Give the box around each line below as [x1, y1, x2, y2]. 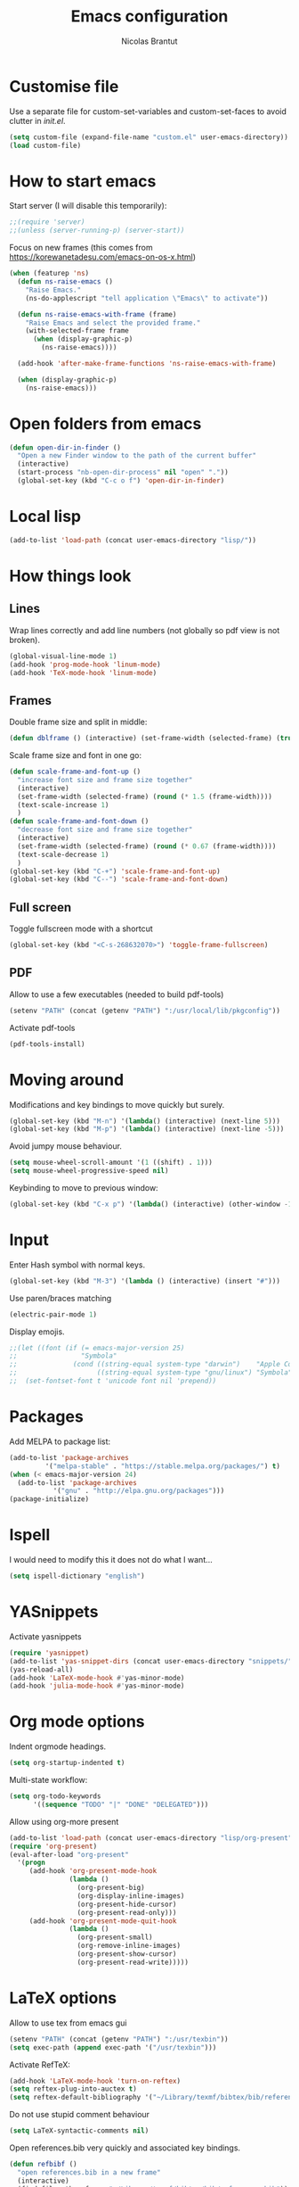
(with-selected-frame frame [25, 326, 129, 335]
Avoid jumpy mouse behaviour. [9, 1141, 123, 1151]
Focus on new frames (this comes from [9, 243, 153, 253]
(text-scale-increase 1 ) [17, 800, 109, 809]
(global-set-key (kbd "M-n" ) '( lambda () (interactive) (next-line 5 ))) [9, 1117, 280, 1126]
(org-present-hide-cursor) [77, 1900, 177, 1909]
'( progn [17, 1858, 46, 1868]
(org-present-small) [77, 1933, 153, 1942]
